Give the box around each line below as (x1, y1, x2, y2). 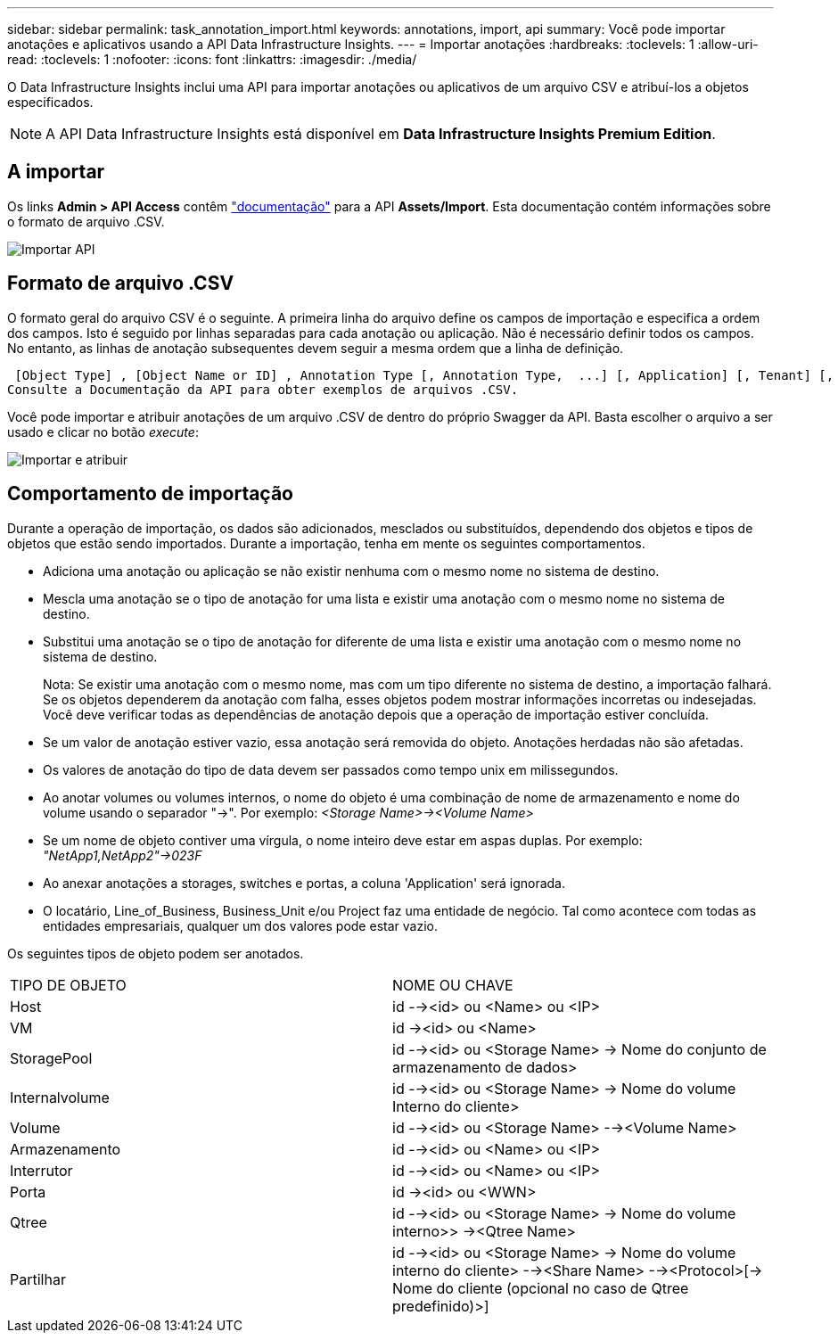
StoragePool (10, 1048, 93, 1067)
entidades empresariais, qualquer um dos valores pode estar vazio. (43, 917, 438, 933)
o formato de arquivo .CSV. (7, 213, 165, 229)
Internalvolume (10, 1088, 110, 1106)
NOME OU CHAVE (392, 975, 513, 994)
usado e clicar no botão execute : (7, 423, 199, 440)
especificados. (7, 95, 94, 110)
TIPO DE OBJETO (10, 975, 127, 994)
